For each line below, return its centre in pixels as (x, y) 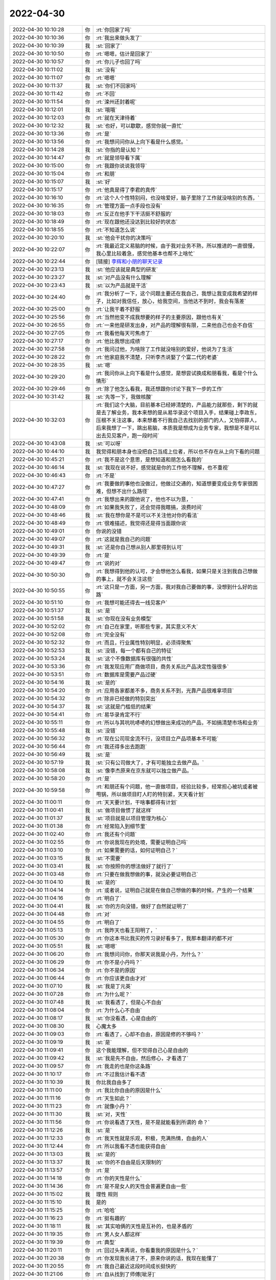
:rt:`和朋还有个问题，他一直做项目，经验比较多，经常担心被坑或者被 (177, 786)
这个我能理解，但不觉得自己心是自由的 (142, 1050)
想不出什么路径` (130, 491)
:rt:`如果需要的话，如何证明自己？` (137, 850)
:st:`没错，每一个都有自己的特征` (134, 650)
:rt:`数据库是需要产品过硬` (126, 674)
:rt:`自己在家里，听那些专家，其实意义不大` (147, 626)
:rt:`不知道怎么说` (116, 229)
